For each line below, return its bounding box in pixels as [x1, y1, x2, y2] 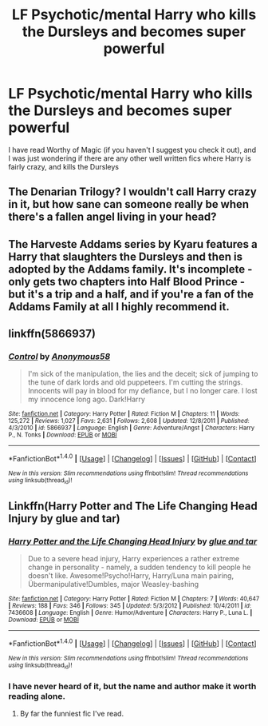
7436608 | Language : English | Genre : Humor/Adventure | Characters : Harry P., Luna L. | [8, 609, 253, 617]
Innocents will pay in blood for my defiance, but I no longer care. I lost [27, 386, 258, 396]
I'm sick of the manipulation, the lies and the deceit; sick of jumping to [27, 369, 258, 379]
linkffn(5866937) [8, 327, 96, 341]
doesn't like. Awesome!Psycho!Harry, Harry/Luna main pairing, [27, 571, 234, 580]
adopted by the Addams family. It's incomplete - [8, 262, 253, 276]
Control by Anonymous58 [8, 351, 111, 362]
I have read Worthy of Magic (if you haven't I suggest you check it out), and [8, 145, 257, 154]
